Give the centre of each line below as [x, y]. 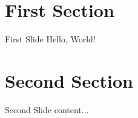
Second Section [69, 80]
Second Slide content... [47, 109]
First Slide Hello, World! [50, 39]
